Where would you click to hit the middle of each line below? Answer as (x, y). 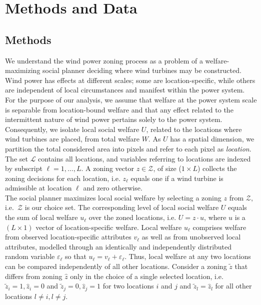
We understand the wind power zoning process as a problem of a (104, 60)
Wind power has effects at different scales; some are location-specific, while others (130, 80)
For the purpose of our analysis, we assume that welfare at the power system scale (131, 99)
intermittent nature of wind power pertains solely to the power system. (114, 119)
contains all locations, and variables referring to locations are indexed (144, 158)
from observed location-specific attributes (68, 237)
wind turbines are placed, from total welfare (72, 139)
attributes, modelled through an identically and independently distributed (118, 246)
